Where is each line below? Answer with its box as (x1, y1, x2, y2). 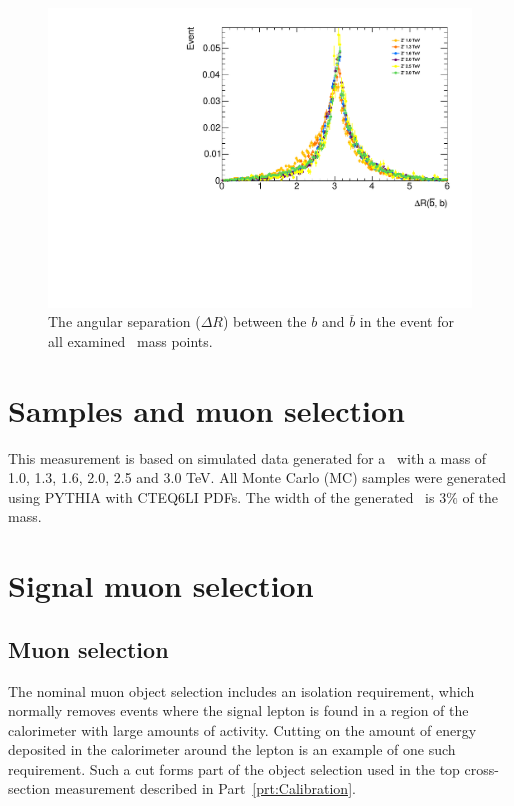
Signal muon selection (8, 565, 314, 606)
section (8, 778, 51, 799)
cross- (464, 758, 499, 779)
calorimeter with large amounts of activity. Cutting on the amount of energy (8, 719, 477, 740)
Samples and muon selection (8, 389, 405, 430)
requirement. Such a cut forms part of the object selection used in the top (8, 758, 460, 779)
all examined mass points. (48, 330, 213, 351)
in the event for (359, 311, 454, 332)
